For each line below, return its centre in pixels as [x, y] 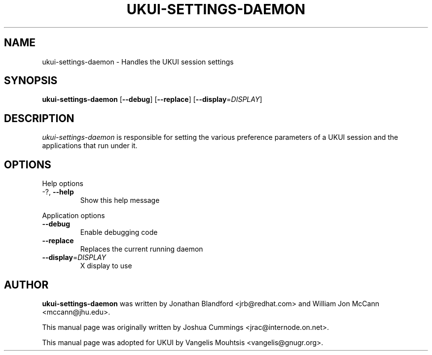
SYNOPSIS [31, 81]
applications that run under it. [90, 146]
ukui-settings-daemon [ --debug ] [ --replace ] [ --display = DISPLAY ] [152, 99]
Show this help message [120, 200]
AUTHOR [26, 285]
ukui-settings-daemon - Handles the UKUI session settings [138, 62]
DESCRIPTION [39, 118]
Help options [63, 184]
